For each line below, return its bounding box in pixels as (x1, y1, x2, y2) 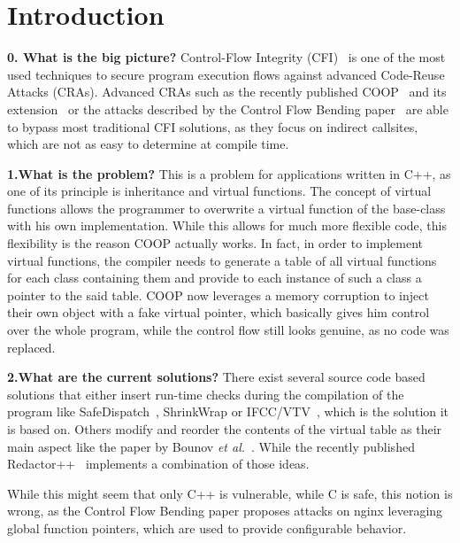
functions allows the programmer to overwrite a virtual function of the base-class (7, 198, 446, 217)
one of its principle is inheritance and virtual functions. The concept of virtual (7, 182, 432, 200)
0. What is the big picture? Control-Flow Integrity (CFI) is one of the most (7, 48, 446, 66)
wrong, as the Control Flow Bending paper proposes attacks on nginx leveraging (7, 501, 443, 520)
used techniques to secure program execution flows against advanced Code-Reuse (7, 65, 445, 83)
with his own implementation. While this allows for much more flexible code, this (7, 216, 447, 235)
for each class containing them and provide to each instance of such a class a (7, 268, 422, 287)
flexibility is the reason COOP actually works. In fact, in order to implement (7, 234, 423, 252)
